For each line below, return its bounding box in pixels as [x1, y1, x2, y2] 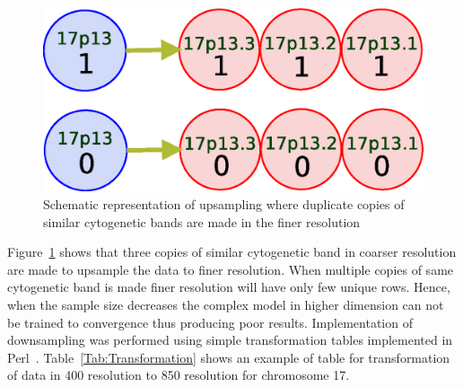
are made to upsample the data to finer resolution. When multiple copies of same [7, 259, 454, 278]
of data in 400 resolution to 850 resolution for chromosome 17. [7, 365, 350, 384]
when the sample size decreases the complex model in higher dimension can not [7, 295, 444, 313]
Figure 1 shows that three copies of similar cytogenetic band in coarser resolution [7, 242, 457, 261]
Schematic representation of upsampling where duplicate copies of [43, 194, 405, 213]
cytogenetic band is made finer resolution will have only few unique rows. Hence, [7, 277, 450, 296]
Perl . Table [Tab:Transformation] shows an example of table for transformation [7, 347, 450, 366]
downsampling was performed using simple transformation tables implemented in [7, 330, 453, 349]
